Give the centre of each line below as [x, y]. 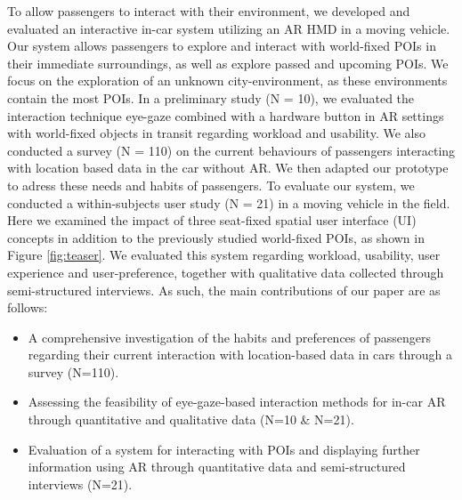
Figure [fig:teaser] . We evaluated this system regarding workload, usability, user [224, 255]
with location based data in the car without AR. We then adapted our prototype [228, 168]
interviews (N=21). [80, 484]
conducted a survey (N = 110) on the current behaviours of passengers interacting [231, 150]
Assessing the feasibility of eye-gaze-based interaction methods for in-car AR [237, 402]
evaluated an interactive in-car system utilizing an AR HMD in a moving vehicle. [229, 28]
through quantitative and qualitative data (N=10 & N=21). [191, 419]
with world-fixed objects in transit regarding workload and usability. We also [216, 133]
